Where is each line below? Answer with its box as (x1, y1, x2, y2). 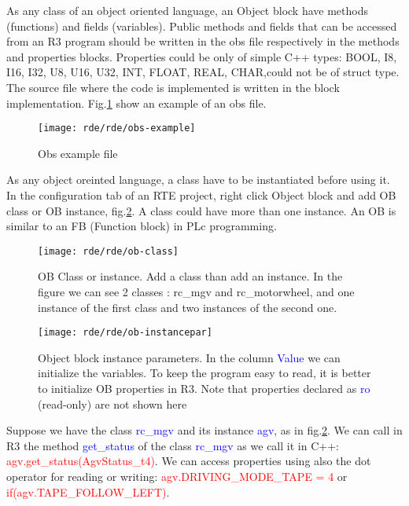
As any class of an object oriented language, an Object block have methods (6, 2, 368, 18)
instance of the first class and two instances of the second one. (38, 299, 337, 315)
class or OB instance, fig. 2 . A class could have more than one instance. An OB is (6, 202, 396, 218)
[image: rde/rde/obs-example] (38, 123, 196, 134)
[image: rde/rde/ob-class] (38, 245, 179, 257)
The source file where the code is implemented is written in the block (6, 79, 340, 95)
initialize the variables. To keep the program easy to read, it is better (38, 365, 371, 381)
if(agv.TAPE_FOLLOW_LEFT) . (6, 483, 170, 500)
